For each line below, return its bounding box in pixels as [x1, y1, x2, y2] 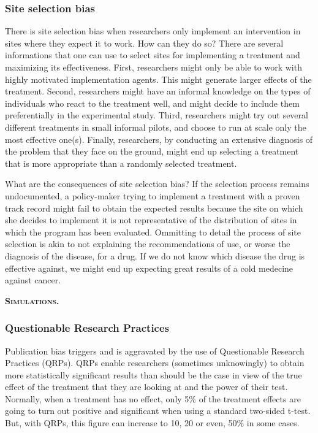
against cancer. [5, 274, 61, 286]
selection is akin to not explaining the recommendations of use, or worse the [5, 237, 290, 250]
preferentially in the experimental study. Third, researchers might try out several [5, 109, 308, 121]
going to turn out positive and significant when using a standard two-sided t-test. [5, 404, 311, 417]
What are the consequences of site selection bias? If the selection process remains [5, 177, 309, 190]
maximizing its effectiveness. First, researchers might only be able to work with [5, 61, 302, 73]
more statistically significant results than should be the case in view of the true [5, 368, 302, 381]
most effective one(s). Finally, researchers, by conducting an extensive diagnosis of [5, 132, 313, 145]
